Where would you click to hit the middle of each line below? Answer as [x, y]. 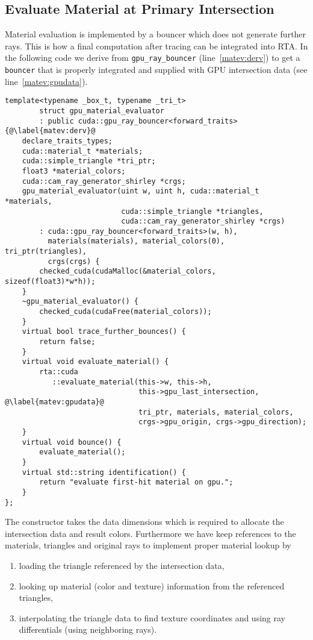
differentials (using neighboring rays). [88, 629]
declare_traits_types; [67, 141]
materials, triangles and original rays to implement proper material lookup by [148, 545]
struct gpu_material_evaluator [102, 111]
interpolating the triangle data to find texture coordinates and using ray [152, 617]
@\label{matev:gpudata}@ [54, 402]
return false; [67, 342]
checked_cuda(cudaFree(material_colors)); [126, 312]
